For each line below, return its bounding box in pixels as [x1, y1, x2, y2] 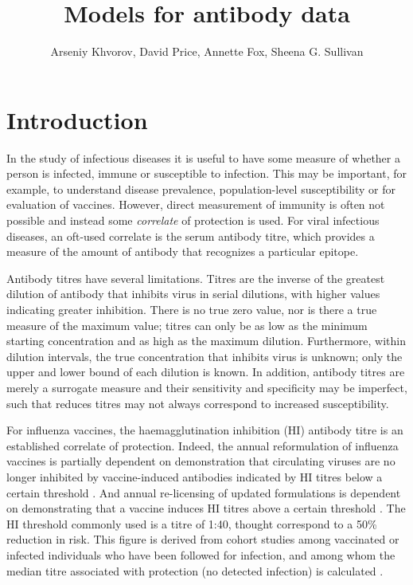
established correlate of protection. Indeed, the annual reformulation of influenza [6, 437, 399, 453]
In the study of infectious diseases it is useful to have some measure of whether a [6, 149, 400, 166]
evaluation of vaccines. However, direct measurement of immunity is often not [6, 196, 385, 213]
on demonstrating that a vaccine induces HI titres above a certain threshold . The [6, 500, 406, 516]
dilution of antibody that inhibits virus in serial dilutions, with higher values [6, 285, 380, 302]
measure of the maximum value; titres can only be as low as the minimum [6, 316, 368, 333]
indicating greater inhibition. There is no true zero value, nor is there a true [6, 301, 377, 317]
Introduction [6, 103, 148, 135]
